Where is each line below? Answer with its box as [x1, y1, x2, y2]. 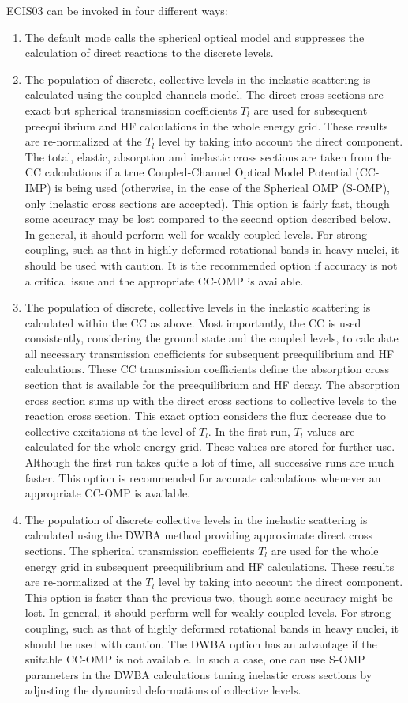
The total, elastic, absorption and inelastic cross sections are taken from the [24, 148, 392, 164]
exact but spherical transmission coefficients [24, 101, 238, 118]
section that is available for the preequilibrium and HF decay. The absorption [24, 376, 400, 393]
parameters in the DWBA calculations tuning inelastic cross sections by [24, 666, 372, 682]
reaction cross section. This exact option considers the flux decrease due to [24, 407, 386, 424]
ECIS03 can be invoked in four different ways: [6, 2, 228, 18]
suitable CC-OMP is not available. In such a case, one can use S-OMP [24, 651, 365, 667]
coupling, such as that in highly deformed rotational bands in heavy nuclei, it [24, 241, 399, 258]
